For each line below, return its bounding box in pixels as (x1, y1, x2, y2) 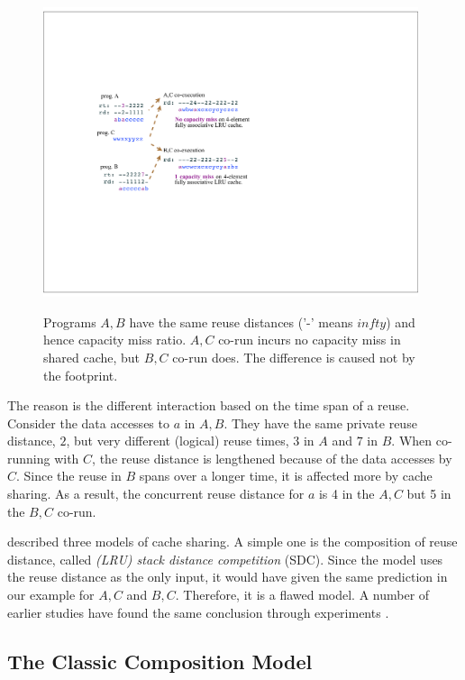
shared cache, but (43, 347, 141, 366)
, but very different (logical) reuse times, (66, 431, 289, 450)
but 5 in (406, 484, 451, 503)
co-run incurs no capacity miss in (218, 330, 401, 349)
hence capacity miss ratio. (43, 330, 187, 349)
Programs (43, 312, 96, 331)
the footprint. (43, 365, 118, 384)
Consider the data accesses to (7, 413, 169, 432)
